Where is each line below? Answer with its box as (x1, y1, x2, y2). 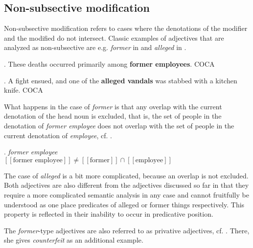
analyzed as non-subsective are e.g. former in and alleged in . (4, 42, 186, 52)
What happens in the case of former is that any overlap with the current (4, 101, 222, 111)
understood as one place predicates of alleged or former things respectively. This (4, 199, 245, 209)
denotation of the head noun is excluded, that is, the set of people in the (4, 111, 222, 121)
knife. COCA (4, 85, 43, 95)
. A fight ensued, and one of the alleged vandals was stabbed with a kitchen (4, 75, 237, 85)
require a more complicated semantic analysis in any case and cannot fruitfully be (4, 189, 249, 199)
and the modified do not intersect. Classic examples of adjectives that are (4, 32, 224, 43)
